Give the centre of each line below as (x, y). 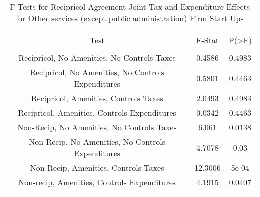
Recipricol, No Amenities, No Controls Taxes (97, 58)
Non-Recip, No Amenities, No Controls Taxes (97, 127)
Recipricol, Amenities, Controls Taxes (97, 98)
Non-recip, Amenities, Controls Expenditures (97, 182)
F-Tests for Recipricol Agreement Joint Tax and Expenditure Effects (130, 7)
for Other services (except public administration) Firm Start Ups (130, 18)
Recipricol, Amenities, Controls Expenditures (97, 112)
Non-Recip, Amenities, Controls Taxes (97, 167)
